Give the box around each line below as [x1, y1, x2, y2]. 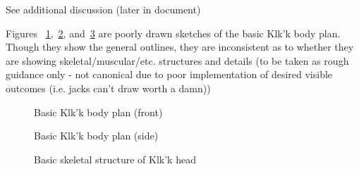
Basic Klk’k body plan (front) [34, 104, 163, 119]
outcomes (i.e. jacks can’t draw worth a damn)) [6, 80, 211, 95]
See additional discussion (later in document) [6, 2, 201, 16]
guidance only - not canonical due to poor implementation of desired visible [6, 67, 333, 82]
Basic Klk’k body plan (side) [34, 128, 159, 143]
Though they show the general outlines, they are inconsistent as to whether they [6, 39, 354, 54]
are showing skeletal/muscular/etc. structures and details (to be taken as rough [6, 53, 349, 68]
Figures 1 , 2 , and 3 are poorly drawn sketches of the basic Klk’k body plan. [6, 25, 341, 40]
